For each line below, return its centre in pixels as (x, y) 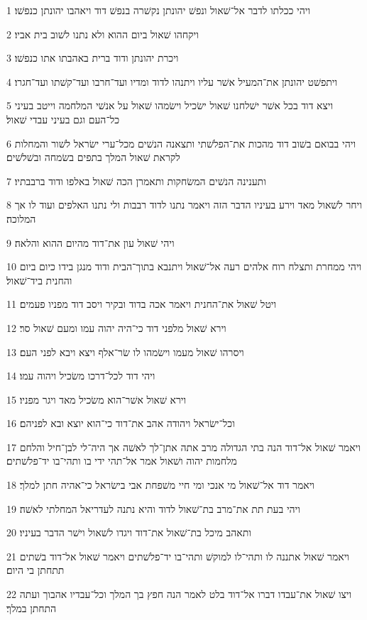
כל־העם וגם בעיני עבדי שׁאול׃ (63, 119)
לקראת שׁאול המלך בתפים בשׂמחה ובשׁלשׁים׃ (93, 157)
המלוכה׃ (21, 218)
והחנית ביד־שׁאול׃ (39, 280)
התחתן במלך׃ (32, 608)
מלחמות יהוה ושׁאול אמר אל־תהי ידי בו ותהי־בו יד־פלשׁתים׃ (122, 461)
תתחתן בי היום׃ (35, 570)
